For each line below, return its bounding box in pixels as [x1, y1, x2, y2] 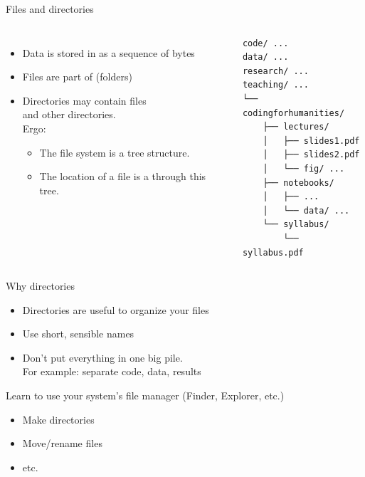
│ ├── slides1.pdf [263, 135, 360, 146]
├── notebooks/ [263, 177, 334, 188]
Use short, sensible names [22, 326, 134, 341]
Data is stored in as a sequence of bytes [22, 45, 195, 60]
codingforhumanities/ [242, 108, 345, 118]
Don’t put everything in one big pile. [22, 350, 183, 365]
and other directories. [22, 107, 116, 122]
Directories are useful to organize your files [22, 302, 209, 317]
